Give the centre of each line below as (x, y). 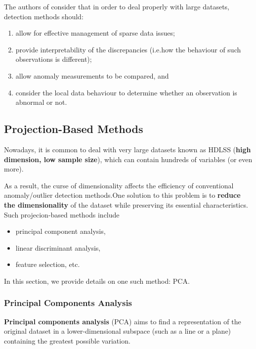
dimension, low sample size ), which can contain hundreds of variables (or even (128, 159)
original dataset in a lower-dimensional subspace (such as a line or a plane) (118, 331)
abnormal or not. (41, 102)
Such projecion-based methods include (62, 214)
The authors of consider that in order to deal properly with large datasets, (117, 6)
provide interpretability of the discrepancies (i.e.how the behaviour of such (128, 49)
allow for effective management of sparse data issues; (95, 33)
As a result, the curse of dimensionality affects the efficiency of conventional (119, 185)
